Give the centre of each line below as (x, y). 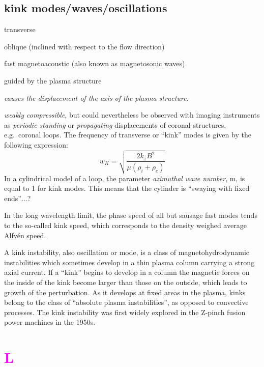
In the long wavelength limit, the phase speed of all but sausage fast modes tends (131, 215)
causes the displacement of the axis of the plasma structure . (96, 97)
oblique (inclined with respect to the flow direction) (84, 46)
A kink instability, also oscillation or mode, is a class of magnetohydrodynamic (127, 252)
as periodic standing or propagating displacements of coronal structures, (115, 124)
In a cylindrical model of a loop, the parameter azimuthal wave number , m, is (125, 178)
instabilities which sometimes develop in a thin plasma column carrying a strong (129, 262)
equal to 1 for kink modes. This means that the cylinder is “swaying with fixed (127, 188)
